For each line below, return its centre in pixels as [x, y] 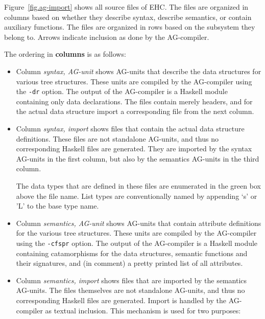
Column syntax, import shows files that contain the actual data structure [130, 128]
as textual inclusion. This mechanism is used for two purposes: [143, 310]
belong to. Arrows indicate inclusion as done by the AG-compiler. [107, 37]
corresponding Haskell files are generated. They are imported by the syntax [134, 149]
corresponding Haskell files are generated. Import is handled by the [121, 300]
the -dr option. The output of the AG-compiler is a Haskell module [122, 91]
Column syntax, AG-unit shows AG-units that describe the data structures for [139, 71]
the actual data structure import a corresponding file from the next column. [135, 111]
